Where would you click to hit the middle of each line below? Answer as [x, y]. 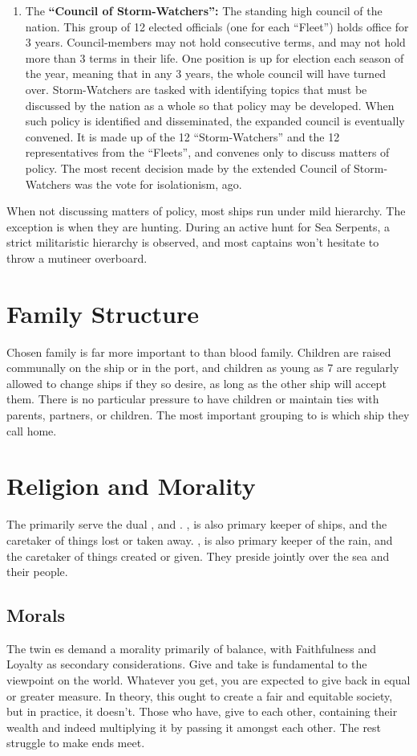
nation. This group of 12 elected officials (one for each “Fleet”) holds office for [217, 26]
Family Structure [103, 313]
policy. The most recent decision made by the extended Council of [188, 168]
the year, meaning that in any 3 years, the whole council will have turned [206, 74]
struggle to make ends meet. [76, 743]
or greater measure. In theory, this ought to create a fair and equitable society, [200, 695]
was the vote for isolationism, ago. [158, 184]
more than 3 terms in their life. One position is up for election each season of [215, 57]
